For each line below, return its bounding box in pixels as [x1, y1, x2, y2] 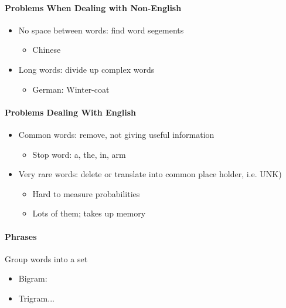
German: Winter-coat [32, 83, 110, 95]
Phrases [5, 230, 37, 242]
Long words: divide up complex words [18, 63, 155, 75]
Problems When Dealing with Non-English [5, 1, 182, 13]
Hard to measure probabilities [32, 187, 140, 199]
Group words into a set [5, 252, 88, 265]
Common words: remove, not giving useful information [18, 128, 215, 140]
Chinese [32, 43, 61, 56]
